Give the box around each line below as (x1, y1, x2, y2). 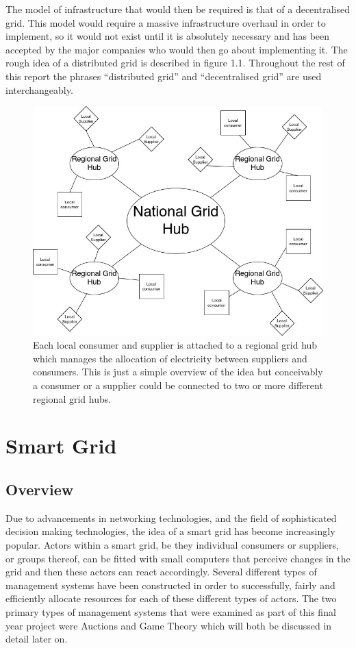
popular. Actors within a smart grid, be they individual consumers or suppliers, (5, 538, 339, 552)
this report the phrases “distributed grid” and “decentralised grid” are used (5, 68, 322, 83)
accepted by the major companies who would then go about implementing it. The (5, 42, 348, 56)
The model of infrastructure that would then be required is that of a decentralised (5, 2, 350, 16)
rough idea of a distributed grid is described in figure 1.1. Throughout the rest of (5, 55, 345, 70)
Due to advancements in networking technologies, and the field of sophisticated (5, 510, 337, 525)
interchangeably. (5, 82, 73, 97)
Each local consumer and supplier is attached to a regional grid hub (33, 338, 318, 352)
